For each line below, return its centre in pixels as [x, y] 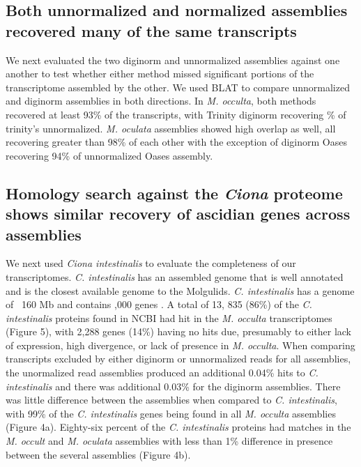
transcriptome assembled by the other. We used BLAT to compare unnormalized [178, 87]
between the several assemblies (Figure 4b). [98, 454]
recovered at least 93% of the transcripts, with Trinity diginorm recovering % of [176, 114]
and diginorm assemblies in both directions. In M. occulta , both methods [161, 101]
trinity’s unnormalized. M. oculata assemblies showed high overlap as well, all [171, 128]
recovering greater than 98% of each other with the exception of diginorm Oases [176, 142]
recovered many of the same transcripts [151, 30]
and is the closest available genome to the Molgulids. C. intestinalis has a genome [180, 290]
